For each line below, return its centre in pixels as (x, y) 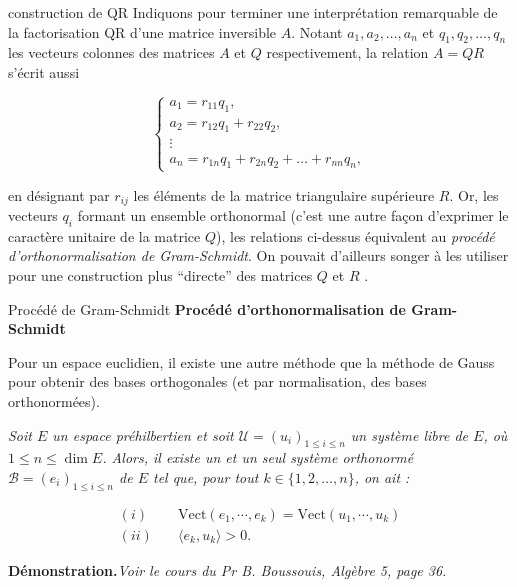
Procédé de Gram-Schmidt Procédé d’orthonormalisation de (207, 308)
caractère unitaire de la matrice (104, 235)
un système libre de (409, 434)
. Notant (317, 31)
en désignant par (59, 194)
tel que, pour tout (205, 476)
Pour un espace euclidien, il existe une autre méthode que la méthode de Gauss (251, 361)
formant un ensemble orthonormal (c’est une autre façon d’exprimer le (293, 215)
